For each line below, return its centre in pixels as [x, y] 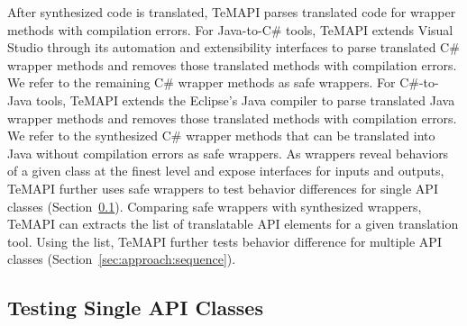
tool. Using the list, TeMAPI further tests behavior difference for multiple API [224, 241]
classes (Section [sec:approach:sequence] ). [122, 259]
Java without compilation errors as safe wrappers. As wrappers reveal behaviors [228, 153]
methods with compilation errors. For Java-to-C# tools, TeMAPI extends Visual [230, 29]
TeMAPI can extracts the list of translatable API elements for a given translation [233, 224]
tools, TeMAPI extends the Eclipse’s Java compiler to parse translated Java [246, 100]
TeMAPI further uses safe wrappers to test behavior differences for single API [223, 188]
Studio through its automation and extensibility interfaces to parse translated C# [233, 47]
